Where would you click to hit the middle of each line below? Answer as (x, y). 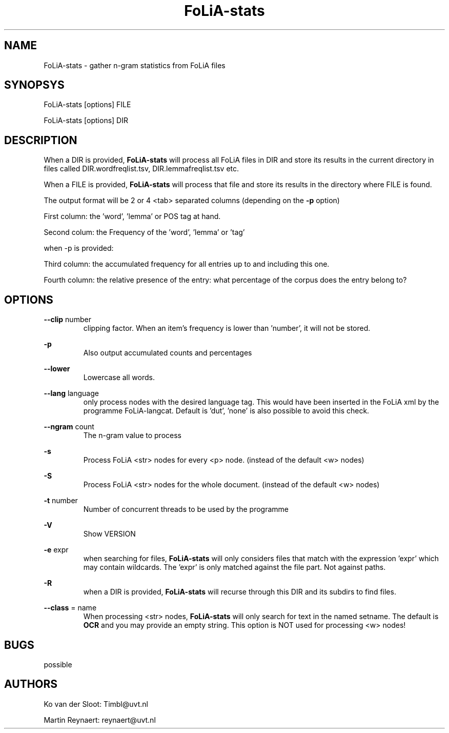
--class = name (70, 608)
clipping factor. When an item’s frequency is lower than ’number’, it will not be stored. (227, 328)
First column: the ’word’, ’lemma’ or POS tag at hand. (132, 216)
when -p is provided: (79, 248)
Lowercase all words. (119, 378)
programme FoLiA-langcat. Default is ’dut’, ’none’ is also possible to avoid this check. (226, 411)
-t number (61, 501)
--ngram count (69, 427)
